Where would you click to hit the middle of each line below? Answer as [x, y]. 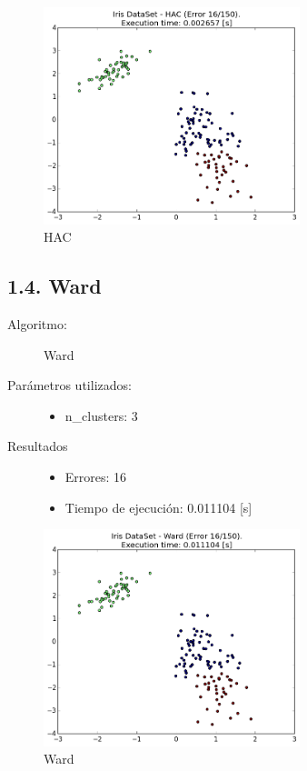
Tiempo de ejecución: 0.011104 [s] [158, 507]
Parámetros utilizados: [69, 385]
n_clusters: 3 [101, 415]
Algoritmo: [37, 323]
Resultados [38, 446]
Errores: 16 [96, 476]
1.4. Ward [54, 286]
